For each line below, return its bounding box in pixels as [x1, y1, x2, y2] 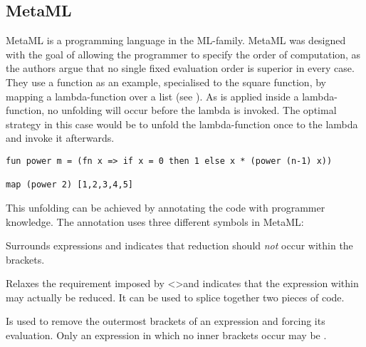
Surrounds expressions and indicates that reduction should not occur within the [6, 238, 353, 253]
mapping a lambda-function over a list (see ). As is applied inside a [6, 88, 299, 103]
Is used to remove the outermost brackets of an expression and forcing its [6, 314, 325, 328]
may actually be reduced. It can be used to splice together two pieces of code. [6, 289, 345, 304]
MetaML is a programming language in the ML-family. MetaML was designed [6, 33, 346, 48]
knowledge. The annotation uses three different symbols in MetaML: [6, 214, 304, 229]
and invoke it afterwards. [6, 130, 115, 145]
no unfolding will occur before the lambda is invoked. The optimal [47, 103, 337, 118]
